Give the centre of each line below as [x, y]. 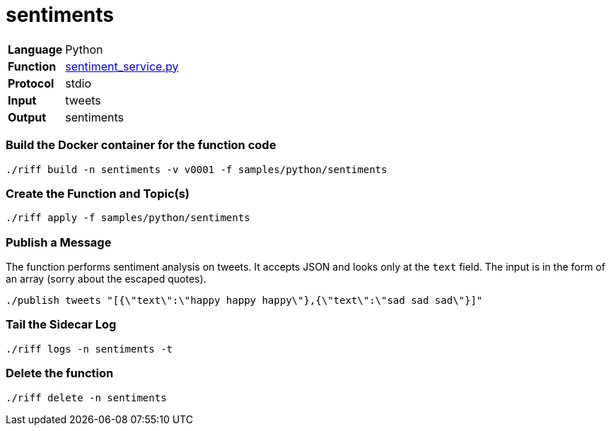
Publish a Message [59, 242]
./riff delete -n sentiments [86, 397]
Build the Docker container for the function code [141, 145]
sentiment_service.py [122, 66]
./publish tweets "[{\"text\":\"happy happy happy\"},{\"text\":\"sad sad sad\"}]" [244, 300]
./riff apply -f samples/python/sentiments [128, 218]
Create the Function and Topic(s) [98, 193]
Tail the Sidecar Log [61, 325]
